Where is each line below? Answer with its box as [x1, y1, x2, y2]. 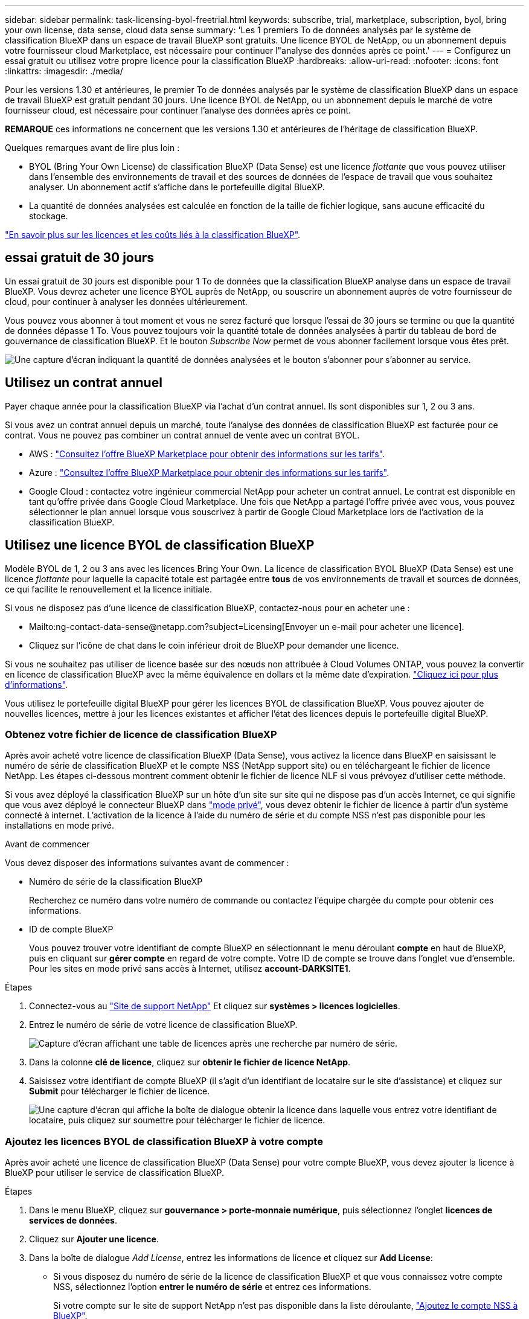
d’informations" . [5, 679, 68, 690]
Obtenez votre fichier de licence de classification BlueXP [5, 728, 277, 740]
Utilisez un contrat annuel [5, 375, 162, 391]
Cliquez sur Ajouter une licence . [29, 1234, 159, 1245]
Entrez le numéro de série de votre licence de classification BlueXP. [29, 1019, 298, 1030]
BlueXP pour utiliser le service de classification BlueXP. [5, 1167, 225, 1178]
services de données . [29, 1215, 117, 1226]
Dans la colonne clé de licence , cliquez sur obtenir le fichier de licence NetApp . [29, 1057, 351, 1068]
